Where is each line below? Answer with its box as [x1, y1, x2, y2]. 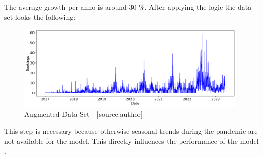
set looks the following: [4, 11, 76, 22]
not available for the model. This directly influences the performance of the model [4, 136, 259, 146]
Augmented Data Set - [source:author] [24, 108, 143, 119]
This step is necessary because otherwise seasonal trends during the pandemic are [4, 125, 258, 136]
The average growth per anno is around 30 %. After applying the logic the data [4, 2, 252, 12]
